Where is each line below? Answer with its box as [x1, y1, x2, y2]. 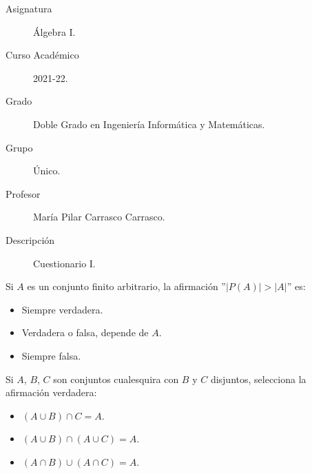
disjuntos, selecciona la [210, 371, 306, 386]
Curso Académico [6, 48, 79, 62]
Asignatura [6, 1, 52, 15]
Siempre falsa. [21, 348, 81, 362]
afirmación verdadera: [6, 385, 97, 400]
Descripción [6, 232, 55, 247]
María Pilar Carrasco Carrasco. [33, 209, 165, 224]
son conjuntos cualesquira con [53, 371, 179, 386]
